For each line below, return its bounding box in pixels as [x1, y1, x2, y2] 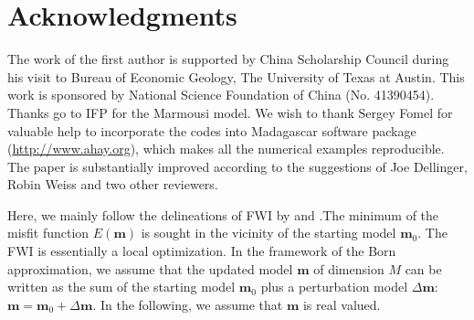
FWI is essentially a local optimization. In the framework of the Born [7, 241, 396, 261]
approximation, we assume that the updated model [7, 259, 293, 278]
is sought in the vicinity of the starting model [141, 223, 396, 242]
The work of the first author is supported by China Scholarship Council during [7, 49, 449, 69]
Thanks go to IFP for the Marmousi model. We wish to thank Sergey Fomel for [7, 102, 453, 122]
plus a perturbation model [260, 277, 408, 296]
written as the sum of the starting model [7, 277, 236, 296]
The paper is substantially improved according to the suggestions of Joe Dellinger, [7, 156, 468, 176]
